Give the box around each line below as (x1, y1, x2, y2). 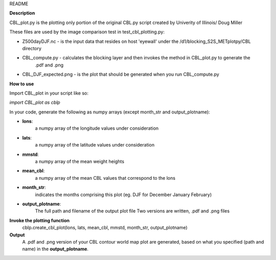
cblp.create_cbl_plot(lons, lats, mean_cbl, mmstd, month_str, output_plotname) (22, 225, 188, 231)
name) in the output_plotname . (22, 246, 89, 252)
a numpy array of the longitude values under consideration (35, 125, 159, 131)
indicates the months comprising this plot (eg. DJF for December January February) (35, 192, 212, 198)
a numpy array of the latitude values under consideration (35, 142, 155, 148)
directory (22, 45, 42, 51)
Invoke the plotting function (9, 217, 70, 223)
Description (9, 10, 35, 16)
